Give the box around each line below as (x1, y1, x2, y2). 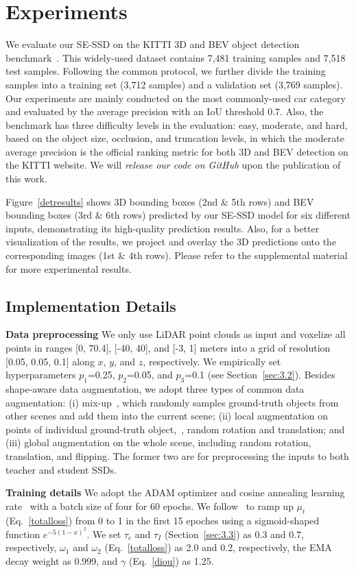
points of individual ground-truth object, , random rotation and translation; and (5, 422, 345, 436)
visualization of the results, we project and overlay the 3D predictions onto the (5, 234, 337, 249)
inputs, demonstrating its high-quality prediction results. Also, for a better (5, 221, 320, 235)
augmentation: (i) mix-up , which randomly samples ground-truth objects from (5, 395, 339, 409)
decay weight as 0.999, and (5, 553, 118, 568)
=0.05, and (126, 367, 173, 382)
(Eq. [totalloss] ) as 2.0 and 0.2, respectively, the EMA (104, 540, 332, 554)
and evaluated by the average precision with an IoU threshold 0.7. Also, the (5, 104, 324, 119)
